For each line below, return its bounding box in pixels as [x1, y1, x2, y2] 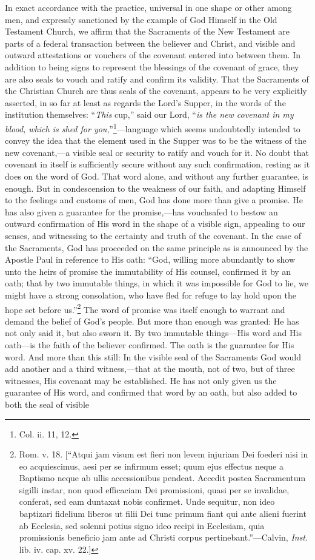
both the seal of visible [5, 397, 89, 410]
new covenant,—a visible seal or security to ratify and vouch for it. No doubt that [5, 146, 310, 158]
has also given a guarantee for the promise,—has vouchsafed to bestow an [5, 205, 278, 218]
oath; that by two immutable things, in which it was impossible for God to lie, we [5, 277, 308, 289]
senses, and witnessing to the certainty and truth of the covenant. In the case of [5, 229, 301, 241]
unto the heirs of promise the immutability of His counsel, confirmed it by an [5, 265, 291, 277]
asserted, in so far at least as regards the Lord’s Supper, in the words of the [5, 96, 286, 109]
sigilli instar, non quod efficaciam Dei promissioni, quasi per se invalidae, [19, 483, 290, 496]
